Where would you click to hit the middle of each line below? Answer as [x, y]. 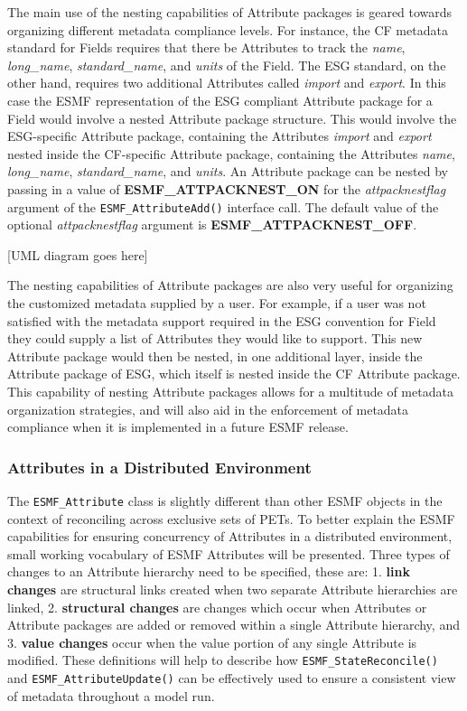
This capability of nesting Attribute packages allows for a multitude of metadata [230, 391]
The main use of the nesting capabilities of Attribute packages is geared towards [230, 12]
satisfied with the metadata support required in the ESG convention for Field [222, 320]
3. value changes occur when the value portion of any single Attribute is [212, 642]
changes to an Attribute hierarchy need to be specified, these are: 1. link [209, 571]
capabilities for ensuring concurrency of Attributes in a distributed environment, [230, 536]
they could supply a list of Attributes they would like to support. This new [215, 338]
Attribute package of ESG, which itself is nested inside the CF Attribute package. [234, 374]
